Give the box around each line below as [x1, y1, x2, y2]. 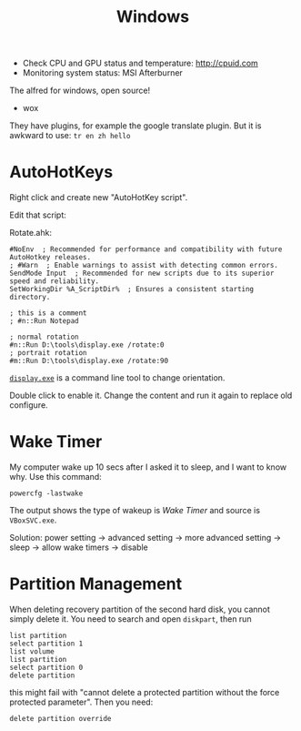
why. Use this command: [9, 472, 102, 482]
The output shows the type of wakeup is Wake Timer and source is [9, 505, 261, 516]
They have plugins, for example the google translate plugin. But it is [9, 120, 262, 131]
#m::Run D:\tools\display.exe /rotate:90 [9, 357, 169, 366]
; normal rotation [9, 332, 79, 342]
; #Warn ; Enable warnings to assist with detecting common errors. [9, 261, 279, 270]
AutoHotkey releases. [9, 253, 92, 262]
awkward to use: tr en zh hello [9, 130, 131, 141]
